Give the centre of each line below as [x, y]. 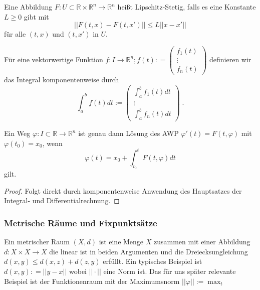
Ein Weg [17, 133]
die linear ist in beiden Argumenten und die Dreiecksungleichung [149, 251]
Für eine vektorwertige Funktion [54, 59]
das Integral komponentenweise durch [62, 79]
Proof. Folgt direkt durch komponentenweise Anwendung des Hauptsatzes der [123, 190]
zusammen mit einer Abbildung [202, 242]
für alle [15, 34]
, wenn [52, 143]
